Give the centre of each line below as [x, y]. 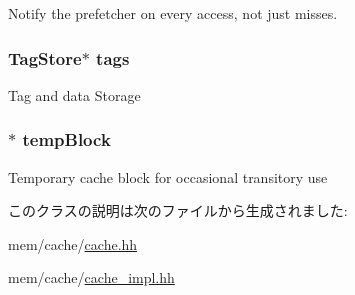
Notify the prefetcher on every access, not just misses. [173, 13]
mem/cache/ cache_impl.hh [91, 277]
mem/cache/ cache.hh [73, 243]
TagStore [45, 57]
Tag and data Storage [74, 94]
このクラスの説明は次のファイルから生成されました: [178, 210]
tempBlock [66, 139]
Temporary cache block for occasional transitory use [168, 176]
